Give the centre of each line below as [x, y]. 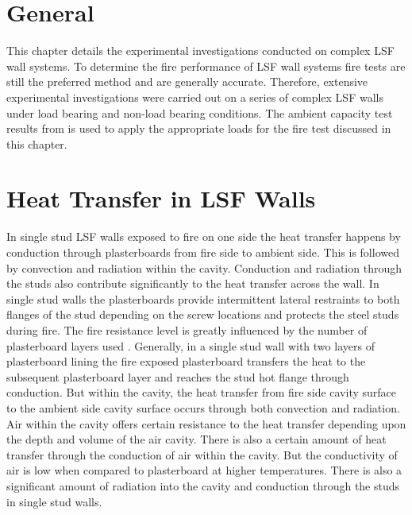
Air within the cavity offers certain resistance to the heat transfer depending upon [206, 423]
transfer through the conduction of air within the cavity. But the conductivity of [202, 454]
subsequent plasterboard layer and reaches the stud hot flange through [178, 376]
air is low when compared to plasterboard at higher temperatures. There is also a [204, 470]
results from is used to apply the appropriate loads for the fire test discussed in [199, 128]
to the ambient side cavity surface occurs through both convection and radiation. [203, 407]
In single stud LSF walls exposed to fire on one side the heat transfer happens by [204, 236]
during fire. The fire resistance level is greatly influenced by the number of [187, 329]
